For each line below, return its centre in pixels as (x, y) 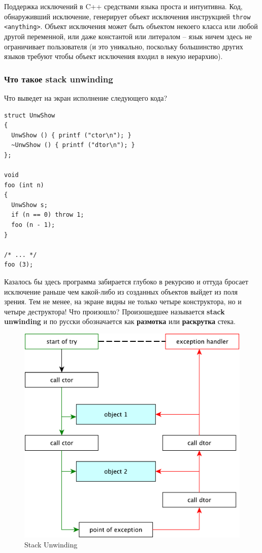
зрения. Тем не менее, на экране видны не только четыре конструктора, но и (123, 301)
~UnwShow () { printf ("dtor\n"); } (73, 145)
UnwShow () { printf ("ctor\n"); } (71, 135)
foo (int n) (24, 185)
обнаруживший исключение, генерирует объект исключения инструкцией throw (127, 16)
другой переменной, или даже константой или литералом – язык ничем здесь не (128, 36)
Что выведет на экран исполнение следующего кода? (86, 97)
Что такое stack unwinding (59, 79)
